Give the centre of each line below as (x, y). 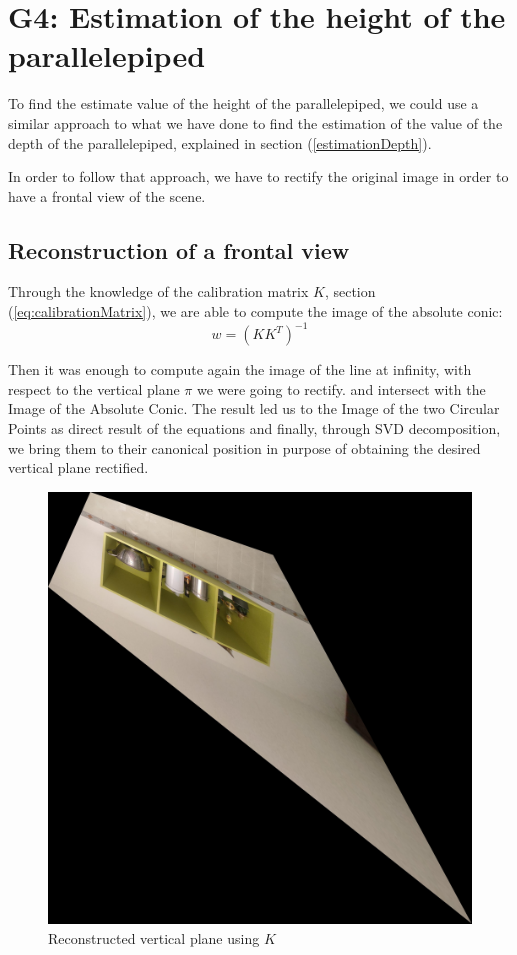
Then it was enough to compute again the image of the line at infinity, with (240, 369)
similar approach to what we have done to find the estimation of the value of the (255, 122)
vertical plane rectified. (78, 467)
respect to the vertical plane (94, 388)
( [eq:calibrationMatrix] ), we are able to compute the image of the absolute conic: (255, 311)
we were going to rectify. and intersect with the (341, 388)
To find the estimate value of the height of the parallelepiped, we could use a (243, 103)
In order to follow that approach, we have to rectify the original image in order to (258, 176)
